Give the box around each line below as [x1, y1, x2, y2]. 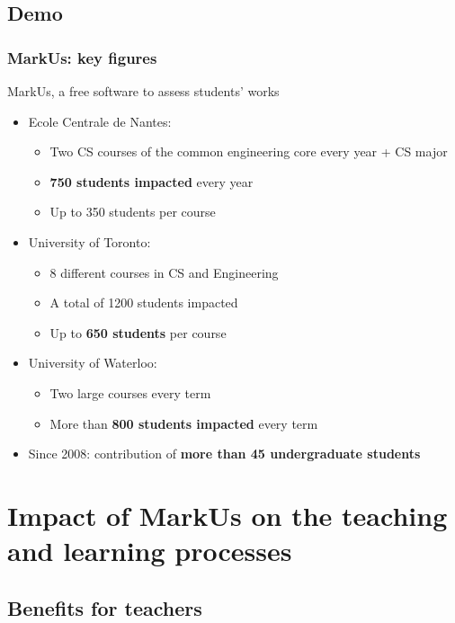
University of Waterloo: [28, 353, 157, 372]
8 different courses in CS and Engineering [49, 263, 279, 281]
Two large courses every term [49, 383, 211, 402]
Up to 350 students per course [49, 202, 216, 221]
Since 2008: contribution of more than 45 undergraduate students [28, 444, 421, 463]
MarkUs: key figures [7, 46, 157, 68]
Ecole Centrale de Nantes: [28, 111, 172, 130]
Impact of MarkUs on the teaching [7, 496, 448, 533]
